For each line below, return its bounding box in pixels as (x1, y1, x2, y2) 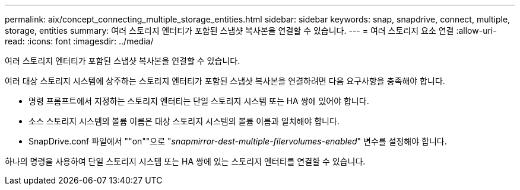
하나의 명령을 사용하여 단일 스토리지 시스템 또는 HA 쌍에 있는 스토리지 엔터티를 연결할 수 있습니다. (5, 156, 366, 166)
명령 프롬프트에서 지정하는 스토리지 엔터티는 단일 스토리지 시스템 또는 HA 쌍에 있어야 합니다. (28, 96, 369, 106)
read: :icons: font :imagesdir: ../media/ (5, 36, 154, 46)
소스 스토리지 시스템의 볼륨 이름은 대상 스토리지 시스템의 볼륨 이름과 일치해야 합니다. (28, 116, 340, 126)
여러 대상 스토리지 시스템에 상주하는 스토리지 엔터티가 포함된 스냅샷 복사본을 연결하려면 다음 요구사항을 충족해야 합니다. (5, 76, 445, 86)
